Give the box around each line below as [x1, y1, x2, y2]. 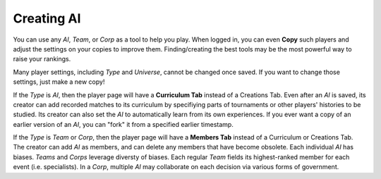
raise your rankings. [13, 55, 71, 63]
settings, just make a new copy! [13, 78, 105, 86]
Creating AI [13, 11, 81, 26]
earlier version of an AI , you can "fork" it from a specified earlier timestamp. [13, 120, 234, 128]
